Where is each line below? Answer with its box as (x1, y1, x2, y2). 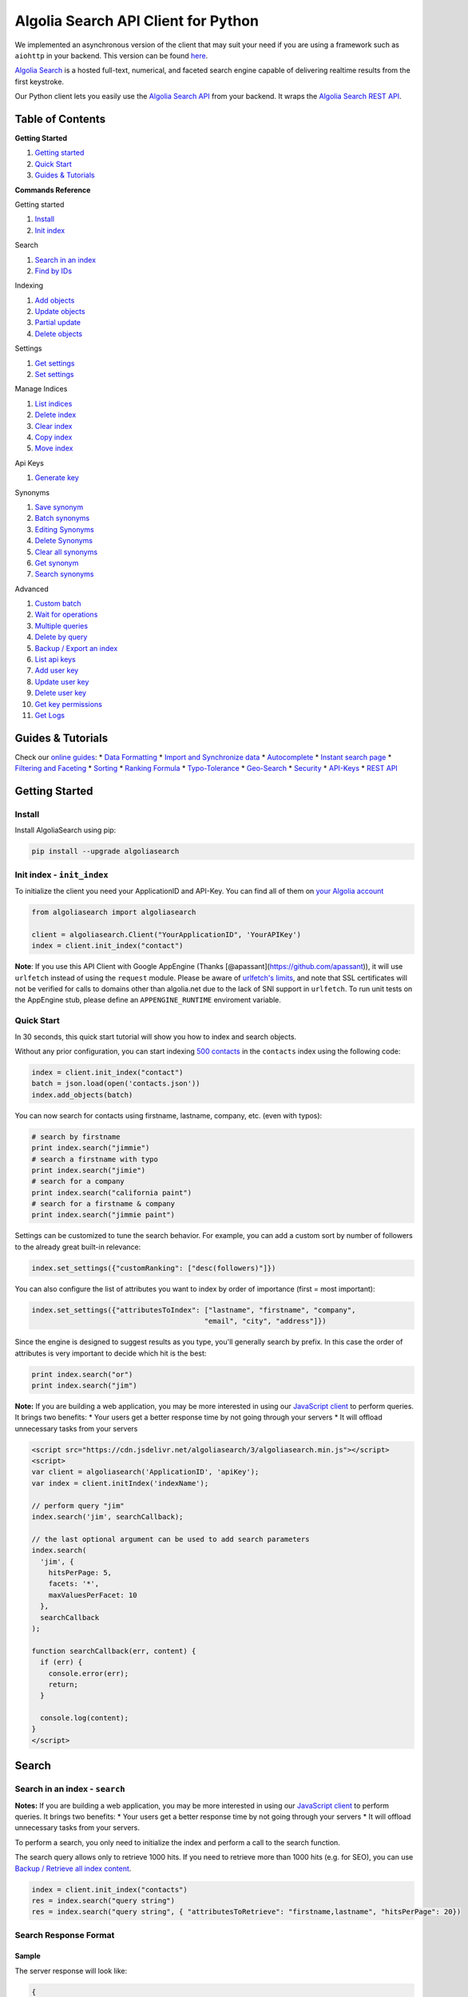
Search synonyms (34, 570, 94, 579)
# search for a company (31, 1177, 125, 1186)
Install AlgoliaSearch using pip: (14, 825, 117, 835)
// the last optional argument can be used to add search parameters (31, 1534, 310, 1543)
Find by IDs (34, 266, 72, 276)
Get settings (34, 358, 75, 367)
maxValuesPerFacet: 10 (48, 1590, 137, 1599)
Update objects (34, 307, 85, 316)
